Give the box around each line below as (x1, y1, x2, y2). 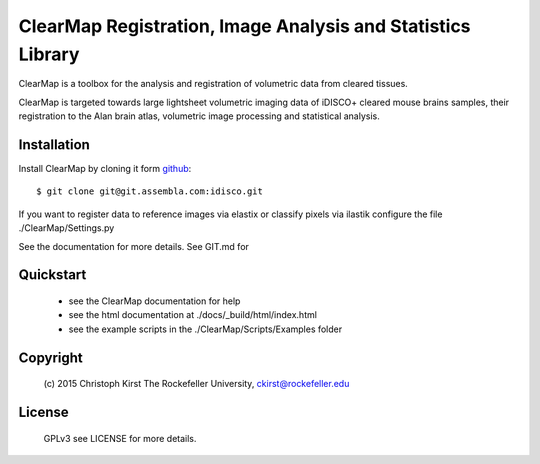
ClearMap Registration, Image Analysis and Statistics (18, 15, 471, 37)
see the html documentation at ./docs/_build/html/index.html (68, 309, 317, 321)
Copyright (18, 349, 84, 366)
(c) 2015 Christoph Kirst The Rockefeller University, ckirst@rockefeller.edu (43, 378, 350, 390)
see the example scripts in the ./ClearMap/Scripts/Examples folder (68, 323, 343, 335)
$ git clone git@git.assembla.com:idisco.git (36, 186, 264, 197)
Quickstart (18, 266, 87, 284)
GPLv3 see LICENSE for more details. (43, 432, 197, 444)
